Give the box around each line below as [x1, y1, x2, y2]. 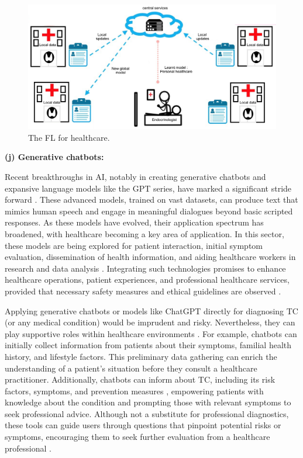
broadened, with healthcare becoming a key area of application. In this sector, [5, 227, 284, 240]
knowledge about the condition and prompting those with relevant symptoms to [5, 396, 291, 408]
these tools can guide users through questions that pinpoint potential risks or [5, 419, 281, 431]
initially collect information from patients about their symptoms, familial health [5, 339, 292, 351]
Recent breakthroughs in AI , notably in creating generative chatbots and [5, 171, 266, 183]
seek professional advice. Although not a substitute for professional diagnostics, [5, 407, 289, 419]
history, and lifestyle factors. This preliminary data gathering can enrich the [5, 350, 277, 362]
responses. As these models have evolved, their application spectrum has [5, 216, 264, 228]
